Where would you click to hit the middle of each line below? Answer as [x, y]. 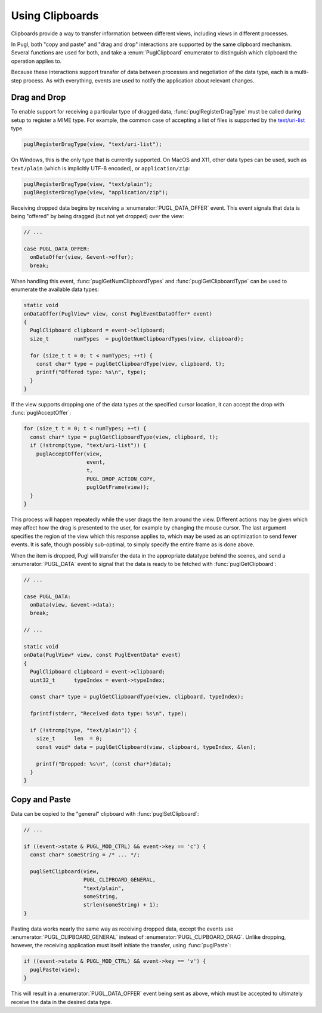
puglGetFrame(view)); [118, 487]
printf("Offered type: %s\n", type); [91, 372]
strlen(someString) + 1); [121, 905]
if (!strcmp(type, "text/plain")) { [83, 730]
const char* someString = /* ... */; [85, 854]
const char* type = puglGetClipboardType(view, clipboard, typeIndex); [137, 697]
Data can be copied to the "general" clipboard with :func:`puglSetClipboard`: [105, 813]
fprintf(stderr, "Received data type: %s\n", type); [109, 714]
